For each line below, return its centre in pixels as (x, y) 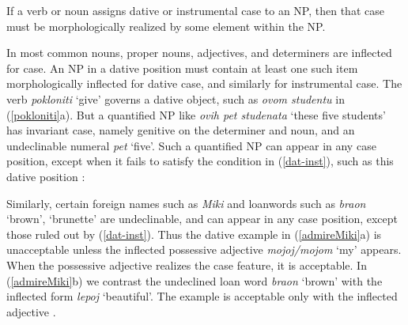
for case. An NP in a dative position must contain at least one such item (182, 68)
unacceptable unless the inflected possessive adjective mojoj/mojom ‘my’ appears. (204, 249)
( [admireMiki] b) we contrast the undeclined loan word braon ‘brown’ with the (195, 280)
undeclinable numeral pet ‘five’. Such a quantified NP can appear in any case (191, 145)
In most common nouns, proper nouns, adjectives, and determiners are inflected (199, 53)
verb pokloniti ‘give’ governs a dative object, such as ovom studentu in (176, 98)
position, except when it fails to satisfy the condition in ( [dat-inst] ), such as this (200, 161)
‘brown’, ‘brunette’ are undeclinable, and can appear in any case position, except (202, 219)
